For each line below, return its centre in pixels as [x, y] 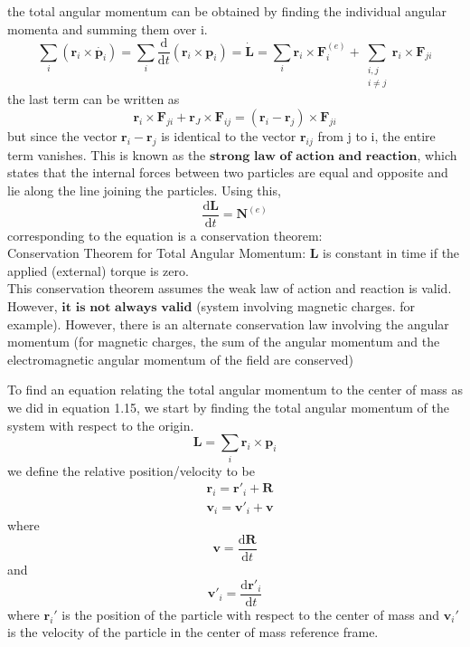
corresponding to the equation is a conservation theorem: [165, 235]
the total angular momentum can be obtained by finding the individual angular [227, 11]
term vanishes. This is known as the [107, 154]
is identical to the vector [229, 136]
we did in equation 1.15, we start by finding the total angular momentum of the [229, 407]
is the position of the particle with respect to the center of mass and [251, 614]
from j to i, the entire [376, 136]
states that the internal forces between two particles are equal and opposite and [228, 172]
